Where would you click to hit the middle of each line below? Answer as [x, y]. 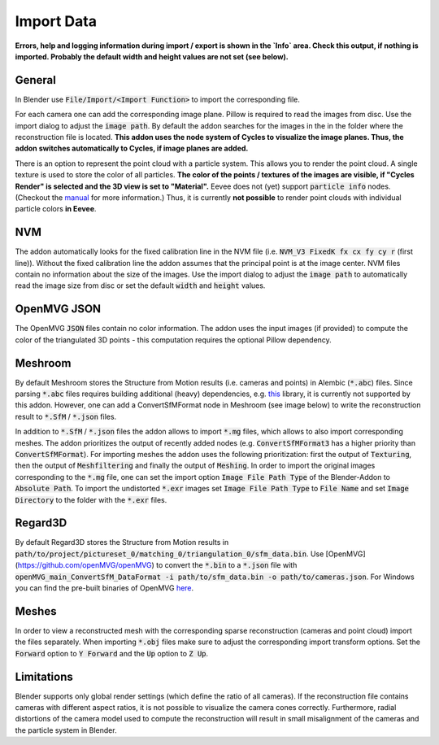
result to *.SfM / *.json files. [66, 416]
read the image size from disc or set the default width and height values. [140, 285]
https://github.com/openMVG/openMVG [85, 565]
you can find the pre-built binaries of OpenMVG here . [104, 588]
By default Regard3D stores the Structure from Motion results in [122, 542]
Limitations [44, 676]
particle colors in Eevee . [56, 209]
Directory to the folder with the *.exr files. [91, 499]
